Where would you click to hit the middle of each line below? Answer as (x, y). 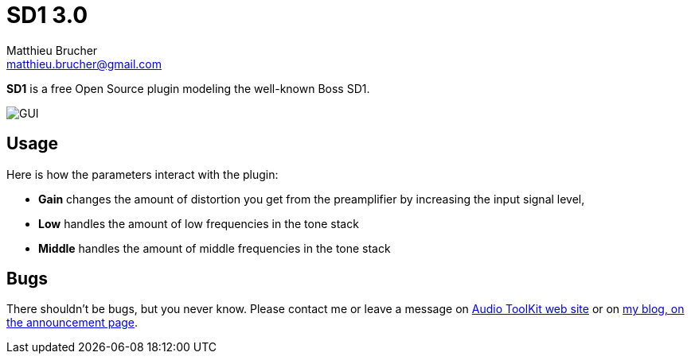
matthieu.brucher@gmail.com (84, 64)
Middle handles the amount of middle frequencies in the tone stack (215, 248)
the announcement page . (72, 323)
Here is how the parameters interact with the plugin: (142, 174)
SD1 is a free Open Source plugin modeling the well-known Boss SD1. (188, 88)
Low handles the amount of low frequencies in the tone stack (199, 223)
